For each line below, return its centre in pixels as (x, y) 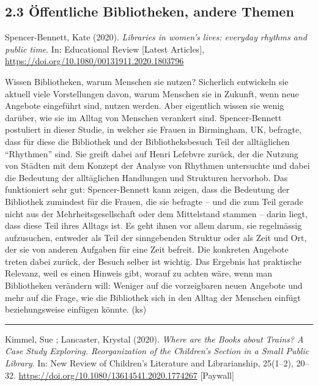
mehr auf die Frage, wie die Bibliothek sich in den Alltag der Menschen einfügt (153, 297)
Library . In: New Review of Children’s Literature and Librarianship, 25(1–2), (149, 363)
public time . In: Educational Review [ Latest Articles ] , (105, 49)
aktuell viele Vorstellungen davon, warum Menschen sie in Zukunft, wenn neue (152, 93)
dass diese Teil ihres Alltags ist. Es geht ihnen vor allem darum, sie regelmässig (153, 225)
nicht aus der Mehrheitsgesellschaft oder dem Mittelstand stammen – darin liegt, (156, 213)
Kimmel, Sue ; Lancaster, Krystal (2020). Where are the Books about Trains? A (154, 339)
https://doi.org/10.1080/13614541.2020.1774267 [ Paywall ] (126, 375)
